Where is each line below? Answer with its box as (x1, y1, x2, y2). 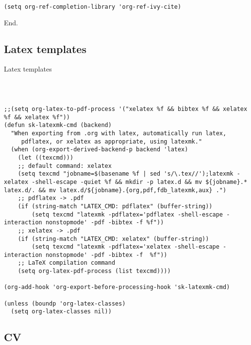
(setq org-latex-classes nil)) (11, 308, 112, 315)
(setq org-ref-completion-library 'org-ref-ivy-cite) (4, 3, 182, 10)
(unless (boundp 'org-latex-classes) (4, 300, 126, 307)
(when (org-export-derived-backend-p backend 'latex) (11, 146, 188, 153)
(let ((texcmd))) (17, 154, 74, 161)
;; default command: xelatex (17, 162, 112, 169)
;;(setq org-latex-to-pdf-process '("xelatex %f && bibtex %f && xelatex (4, 106, 248, 113)
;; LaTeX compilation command (17, 259, 116, 267)
